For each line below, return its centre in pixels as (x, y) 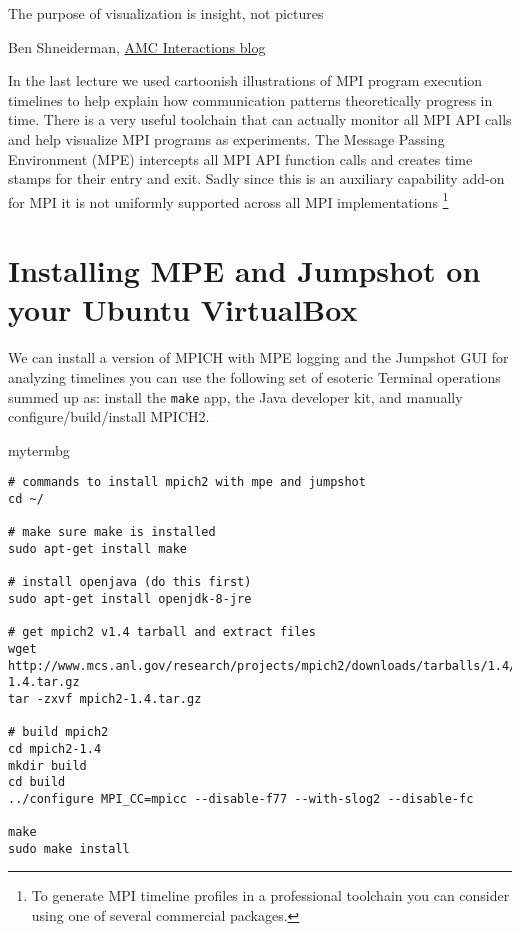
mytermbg (39, 449)
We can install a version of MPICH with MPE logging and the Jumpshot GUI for (258, 357)
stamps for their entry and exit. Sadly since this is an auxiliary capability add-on (256, 178)
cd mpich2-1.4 (55, 748)
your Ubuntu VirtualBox (183, 309)
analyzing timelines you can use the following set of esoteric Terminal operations (254, 376)
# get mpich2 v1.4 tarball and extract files (162, 632)
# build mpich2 (58, 732)
